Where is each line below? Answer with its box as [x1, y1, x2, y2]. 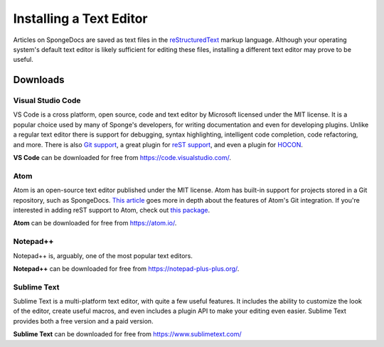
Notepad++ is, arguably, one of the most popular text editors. [13, 251, 193, 260]
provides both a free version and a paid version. [13, 316, 154, 325]
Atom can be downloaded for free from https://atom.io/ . [13, 219, 177, 228]
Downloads [13, 74, 65, 86]
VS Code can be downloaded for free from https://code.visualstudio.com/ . [13, 154, 231, 162]
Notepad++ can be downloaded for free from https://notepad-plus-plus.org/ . [13, 264, 240, 273]
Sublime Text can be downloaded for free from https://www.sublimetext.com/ [13, 330, 242, 338]
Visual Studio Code [13, 96, 81, 106]
